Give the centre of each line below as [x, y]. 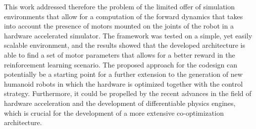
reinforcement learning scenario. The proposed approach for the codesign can [121, 64]
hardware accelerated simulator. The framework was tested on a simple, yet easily [128, 35]
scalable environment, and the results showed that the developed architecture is [125, 45]
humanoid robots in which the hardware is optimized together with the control [124, 83]
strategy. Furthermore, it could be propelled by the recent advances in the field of [128, 93]
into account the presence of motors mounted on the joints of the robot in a [119, 26]
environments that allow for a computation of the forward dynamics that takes [124, 16]
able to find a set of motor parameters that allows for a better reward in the [120, 54]
